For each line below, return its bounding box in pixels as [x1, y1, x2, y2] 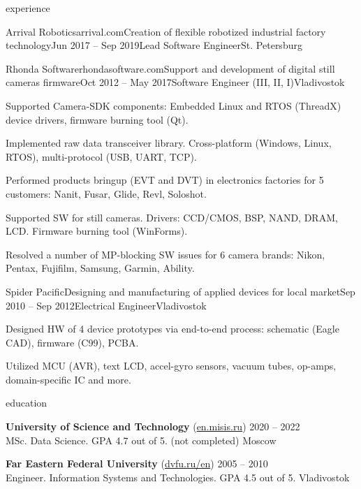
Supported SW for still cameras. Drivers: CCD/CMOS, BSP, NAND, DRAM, [6, 210, 338, 224]
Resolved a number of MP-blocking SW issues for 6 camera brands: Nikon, [6, 247, 325, 261]
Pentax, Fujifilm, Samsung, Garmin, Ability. [6, 261, 195, 275]
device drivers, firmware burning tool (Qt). [6, 112, 189, 126]
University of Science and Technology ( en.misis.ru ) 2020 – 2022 [6, 419, 300, 434]
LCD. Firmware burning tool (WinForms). [6, 224, 188, 238]
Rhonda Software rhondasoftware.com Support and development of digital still [6, 61, 335, 75]
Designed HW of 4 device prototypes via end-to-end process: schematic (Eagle [6, 321, 339, 336]
